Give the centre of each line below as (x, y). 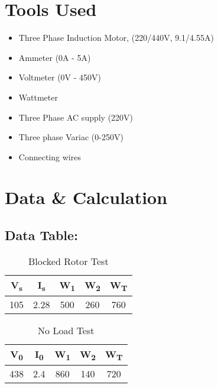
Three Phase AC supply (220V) (76, 117)
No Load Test (66, 331)
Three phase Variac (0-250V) (71, 137)
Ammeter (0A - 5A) (55, 57)
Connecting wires (50, 156)
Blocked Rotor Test (68, 261)
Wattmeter (38, 97)
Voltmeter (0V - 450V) (60, 77)
